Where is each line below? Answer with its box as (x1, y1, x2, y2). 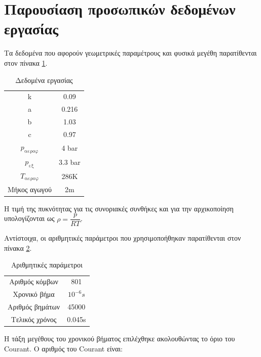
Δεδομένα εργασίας (15, 74, 73, 85)
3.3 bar (58, 157, 81, 167)
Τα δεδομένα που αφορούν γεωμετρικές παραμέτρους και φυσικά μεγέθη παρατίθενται (4, 48, 257, 58)
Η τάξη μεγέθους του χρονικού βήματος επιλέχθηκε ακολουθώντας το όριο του (4, 333, 235, 343)
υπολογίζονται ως (4, 213, 55, 224)
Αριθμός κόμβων (9, 276, 58, 287)
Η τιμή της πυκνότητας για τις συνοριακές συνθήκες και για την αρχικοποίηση (4, 203, 234, 213)
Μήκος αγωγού (8, 184, 52, 194)
